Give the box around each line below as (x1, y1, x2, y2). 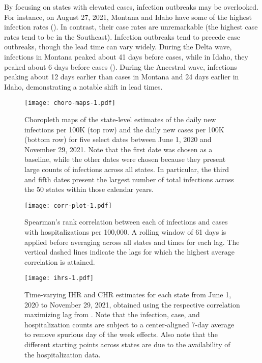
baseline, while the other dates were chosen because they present (24, 154, 226, 164)
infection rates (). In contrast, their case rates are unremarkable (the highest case (4, 21, 258, 32)
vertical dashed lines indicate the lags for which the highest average (24, 246, 235, 257)
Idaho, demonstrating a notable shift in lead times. (4, 81, 163, 92)
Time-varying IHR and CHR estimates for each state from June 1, (24, 289, 231, 300)
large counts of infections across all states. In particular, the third (24, 163, 229, 174)
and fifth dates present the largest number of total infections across (24, 174, 234, 184)
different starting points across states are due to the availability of (24, 339, 230, 349)
